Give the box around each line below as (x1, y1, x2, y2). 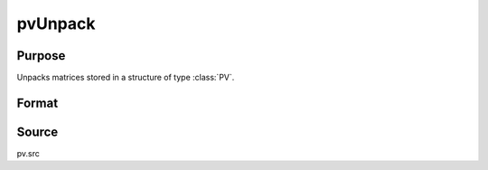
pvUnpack (16, 14, 96, 33)
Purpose (16, 48, 66, 63)
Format (16, 95, 59, 110)
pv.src (16, 147, 41, 158)
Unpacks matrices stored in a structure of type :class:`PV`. (16, 72, 235, 83)
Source (16, 124, 59, 139)
